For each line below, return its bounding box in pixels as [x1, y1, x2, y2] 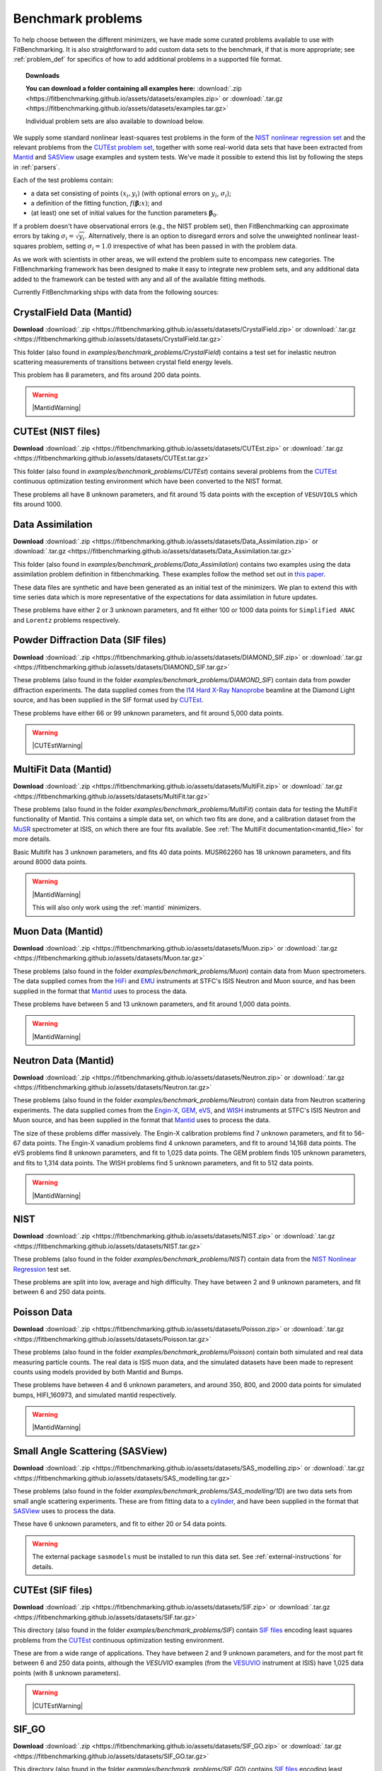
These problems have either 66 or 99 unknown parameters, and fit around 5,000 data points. [13, 708, 284, 717]
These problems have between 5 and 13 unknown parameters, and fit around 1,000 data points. [13, 1000, 291, 1008]
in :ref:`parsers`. [13, 163, 60, 171]
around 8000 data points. [13, 857, 88, 866]
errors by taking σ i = [13, 232, 74, 242]
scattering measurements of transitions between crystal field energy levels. [13, 358, 233, 366]
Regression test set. [13, 1264, 71, 1273]
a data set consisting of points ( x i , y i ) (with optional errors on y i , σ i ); [30, 188, 231, 199]
